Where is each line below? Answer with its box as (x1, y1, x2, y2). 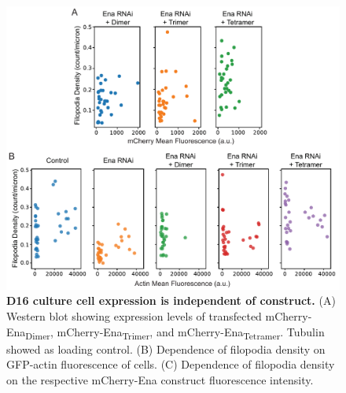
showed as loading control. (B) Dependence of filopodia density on (6, 340, 326, 357)
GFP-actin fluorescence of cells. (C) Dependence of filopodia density (6, 356, 335, 373)
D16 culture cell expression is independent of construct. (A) (6, 292, 336, 309)
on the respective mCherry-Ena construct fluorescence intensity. (6, 371, 314, 387)
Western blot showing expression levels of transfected (6, 308, 262, 324)
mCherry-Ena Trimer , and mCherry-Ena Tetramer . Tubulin (57, 323, 325, 342)
